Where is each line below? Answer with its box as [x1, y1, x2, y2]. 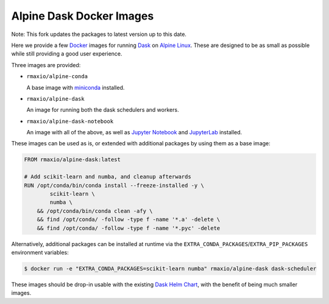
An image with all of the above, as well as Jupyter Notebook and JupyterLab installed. [26, 129, 242, 136]
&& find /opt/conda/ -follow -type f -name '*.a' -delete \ [37, 216, 221, 223]
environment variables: [11, 248, 69, 256]
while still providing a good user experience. [11, 50, 122, 57]
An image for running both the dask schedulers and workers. [26, 106, 179, 114]
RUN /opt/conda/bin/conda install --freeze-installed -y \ [24, 182, 204, 189]
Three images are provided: [11, 61, 81, 68]
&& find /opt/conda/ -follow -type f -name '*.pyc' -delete [37, 225, 221, 231]
